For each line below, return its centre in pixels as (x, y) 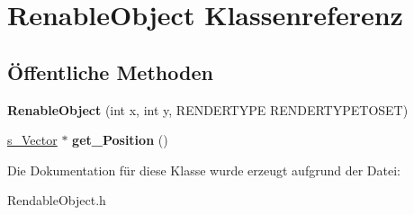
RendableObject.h (57, 200)
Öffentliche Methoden (110, 72)
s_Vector (32, 140)
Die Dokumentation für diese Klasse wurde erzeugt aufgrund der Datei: (204, 170)
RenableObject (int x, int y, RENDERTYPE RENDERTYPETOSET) (208, 109)
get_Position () (120, 140)
